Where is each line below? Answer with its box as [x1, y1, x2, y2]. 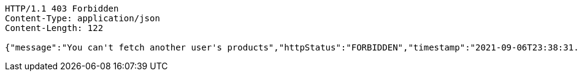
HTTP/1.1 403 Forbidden [5, 4, 119, 13]
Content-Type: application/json [5, 13, 160, 23]
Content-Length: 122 [5, 23, 104, 33]
